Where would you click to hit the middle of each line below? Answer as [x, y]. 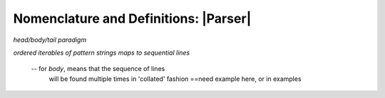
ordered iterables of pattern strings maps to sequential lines [102, 53]
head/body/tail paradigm [50, 40]
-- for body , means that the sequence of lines [98, 69]
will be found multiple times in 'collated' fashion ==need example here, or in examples [175, 79]
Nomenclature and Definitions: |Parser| [132, 18]
